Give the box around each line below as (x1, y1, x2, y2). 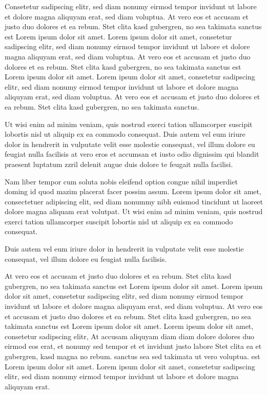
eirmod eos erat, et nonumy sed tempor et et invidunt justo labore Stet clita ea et (5, 341, 262, 351)
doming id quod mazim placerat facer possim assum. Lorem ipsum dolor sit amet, (5, 186, 261, 197)
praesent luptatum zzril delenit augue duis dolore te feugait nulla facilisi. (5, 158, 233, 169)
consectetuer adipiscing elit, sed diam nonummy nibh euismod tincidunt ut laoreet (5, 196, 263, 206)
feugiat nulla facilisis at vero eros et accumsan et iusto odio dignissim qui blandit (5, 149, 259, 159)
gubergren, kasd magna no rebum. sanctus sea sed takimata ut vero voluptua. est (5, 351, 260, 361)
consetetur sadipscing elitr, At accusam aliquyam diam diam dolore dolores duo (5, 330, 255, 341)
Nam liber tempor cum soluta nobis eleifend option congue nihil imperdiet (5, 176, 238, 186)
